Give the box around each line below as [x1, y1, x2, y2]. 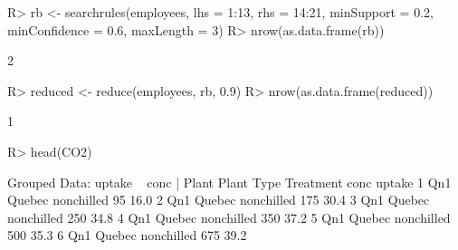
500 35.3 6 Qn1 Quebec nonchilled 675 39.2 [7, 226, 247, 245]
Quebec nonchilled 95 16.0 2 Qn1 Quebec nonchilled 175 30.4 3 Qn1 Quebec [7, 190, 430, 209]
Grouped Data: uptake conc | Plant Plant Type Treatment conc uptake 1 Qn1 [7, 172, 452, 191]
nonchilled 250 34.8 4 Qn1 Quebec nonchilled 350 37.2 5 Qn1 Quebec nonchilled [7, 207, 451, 226]
